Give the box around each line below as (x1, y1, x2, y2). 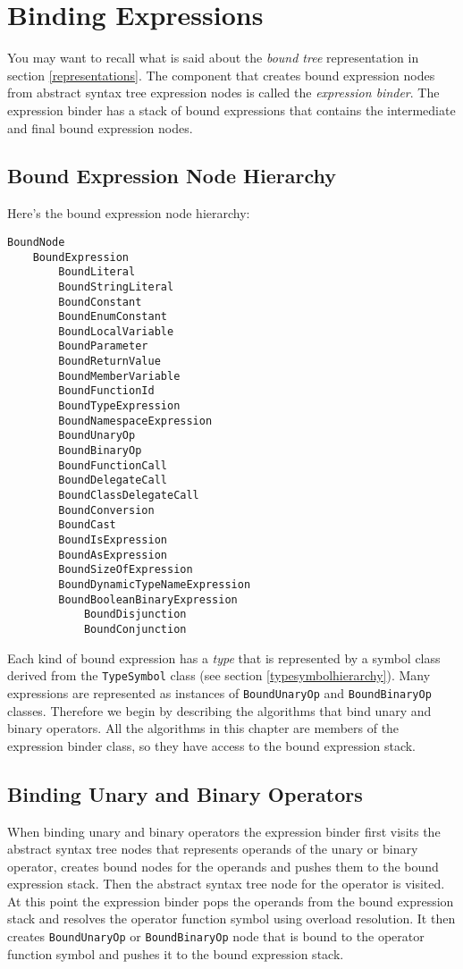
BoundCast (58, 518, 116, 532)
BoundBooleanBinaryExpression (58, 593, 238, 606)
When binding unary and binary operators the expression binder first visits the (7, 822, 441, 840)
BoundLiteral (58, 265, 136, 279)
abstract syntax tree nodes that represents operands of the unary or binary (7, 839, 418, 858)
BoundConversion (58, 503, 155, 517)
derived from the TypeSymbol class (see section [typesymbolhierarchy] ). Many (7, 666, 431, 685)
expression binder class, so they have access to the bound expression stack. (7, 736, 417, 754)
